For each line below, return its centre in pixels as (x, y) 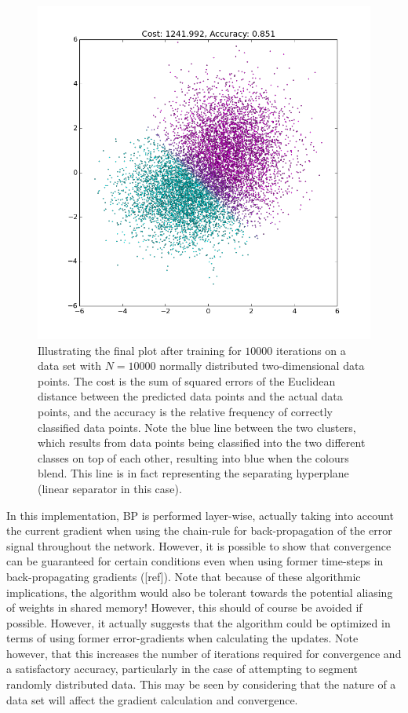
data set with (69, 366)
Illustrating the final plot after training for (140, 350)
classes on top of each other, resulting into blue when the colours (193, 457)
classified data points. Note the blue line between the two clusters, (197, 427)
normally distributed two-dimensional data (262, 366)
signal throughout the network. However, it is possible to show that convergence (199, 545)
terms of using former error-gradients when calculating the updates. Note (182, 638)
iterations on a (311, 350)
